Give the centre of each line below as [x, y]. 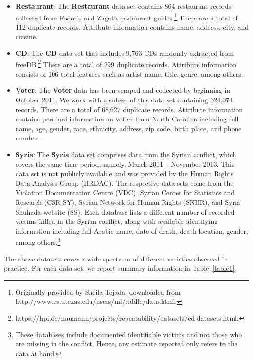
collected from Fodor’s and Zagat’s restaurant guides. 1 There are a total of [126, 17]
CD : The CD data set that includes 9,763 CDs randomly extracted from [125, 53]
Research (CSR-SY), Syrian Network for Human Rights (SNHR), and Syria [128, 202]
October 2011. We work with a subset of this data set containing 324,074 [124, 100]
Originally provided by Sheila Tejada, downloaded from [98, 291]
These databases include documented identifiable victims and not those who [129, 334]
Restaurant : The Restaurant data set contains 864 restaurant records [123, 6]
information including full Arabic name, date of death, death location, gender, [132, 231]
